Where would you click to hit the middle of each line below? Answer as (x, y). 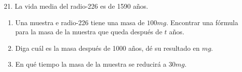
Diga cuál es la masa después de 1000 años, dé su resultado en (107, 48)
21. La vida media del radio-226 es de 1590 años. (76, 6)
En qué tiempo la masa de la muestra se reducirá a (91, 64)
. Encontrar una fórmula (202, 22)
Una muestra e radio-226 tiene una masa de (80, 22)
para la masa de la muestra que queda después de (89, 32)
